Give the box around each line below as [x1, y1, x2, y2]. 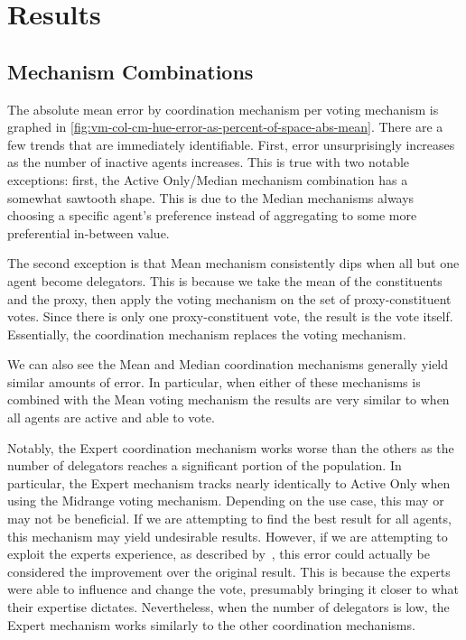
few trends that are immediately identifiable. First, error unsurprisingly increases [7, 134, 455, 153]
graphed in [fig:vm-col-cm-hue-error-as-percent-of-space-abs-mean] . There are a [7, 117, 443, 136]
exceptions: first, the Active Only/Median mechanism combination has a [7, 170, 408, 189]
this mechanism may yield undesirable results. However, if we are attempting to [7, 526, 448, 545]
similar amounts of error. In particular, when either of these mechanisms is [7, 372, 421, 391]
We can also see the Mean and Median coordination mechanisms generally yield [7, 355, 449, 374]
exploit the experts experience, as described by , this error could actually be [7, 544, 430, 563]
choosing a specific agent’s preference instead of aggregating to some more [7, 206, 417, 225]
